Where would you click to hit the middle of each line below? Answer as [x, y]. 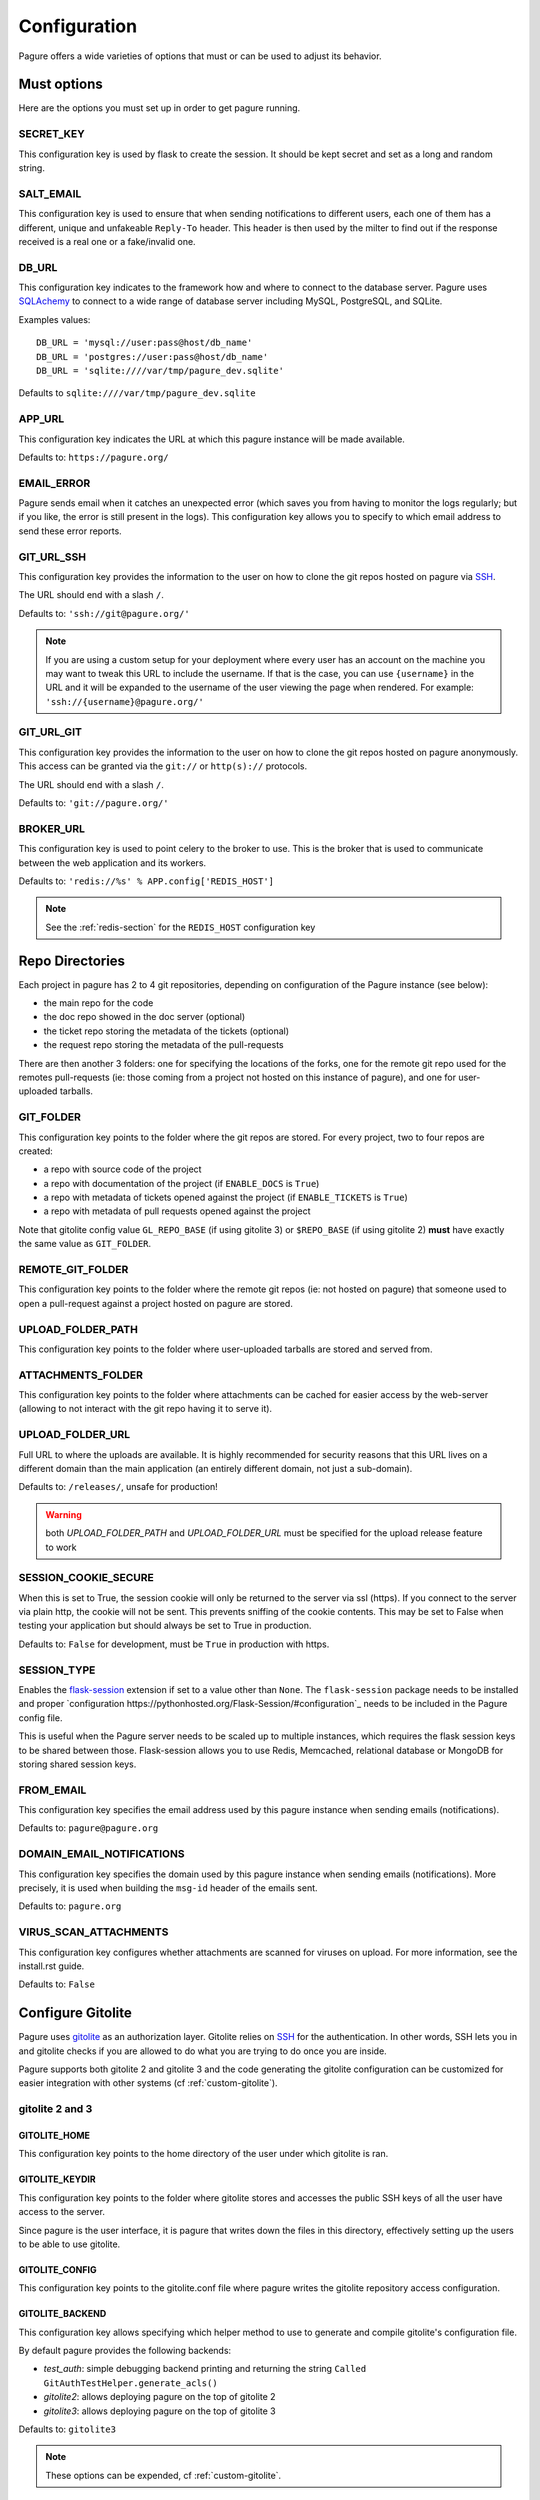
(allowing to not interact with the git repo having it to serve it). [145, 1409]
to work [61, 1547]
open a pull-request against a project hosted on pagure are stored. [156, 1303]
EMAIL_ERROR [54, 483]
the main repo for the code [98, 1003]
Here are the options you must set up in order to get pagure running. [159, 108]
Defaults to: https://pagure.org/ [93, 457]
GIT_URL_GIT [50, 732]
